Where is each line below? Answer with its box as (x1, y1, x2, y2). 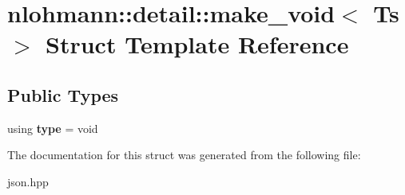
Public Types (7, 82, 119, 107)
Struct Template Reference (46, 28, 349, 60)
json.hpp (7, 173, 49, 189)
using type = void (7, 119, 98, 136)
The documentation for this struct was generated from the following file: (7, 146, 361, 163)
